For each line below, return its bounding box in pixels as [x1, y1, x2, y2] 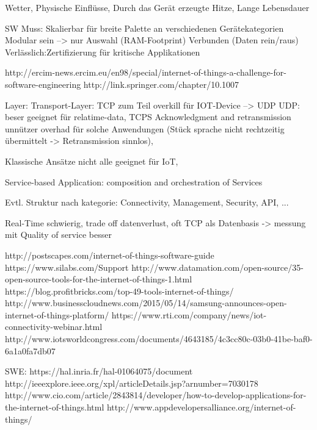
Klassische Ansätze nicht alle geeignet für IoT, [5, 154, 178, 167]
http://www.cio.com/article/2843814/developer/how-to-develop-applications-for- [5, 389, 307, 401]
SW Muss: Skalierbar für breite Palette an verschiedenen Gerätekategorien [5, 21, 284, 34]
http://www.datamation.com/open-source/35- [131, 260, 304, 273]
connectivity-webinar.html [5, 320, 103, 333]
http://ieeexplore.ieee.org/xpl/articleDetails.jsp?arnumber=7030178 [5, 376, 258, 389]
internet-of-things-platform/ [5, 308, 109, 321]
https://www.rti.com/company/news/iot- [111, 308, 267, 321]
